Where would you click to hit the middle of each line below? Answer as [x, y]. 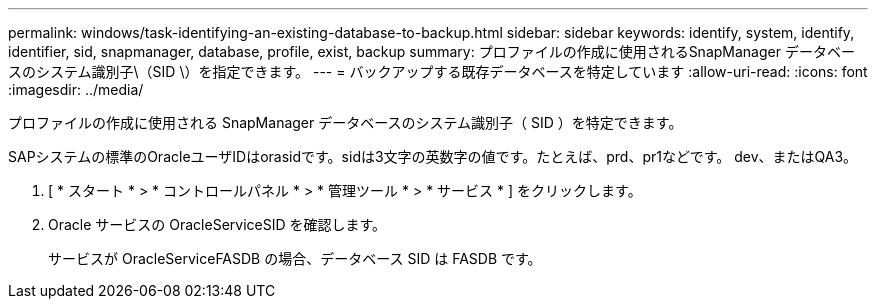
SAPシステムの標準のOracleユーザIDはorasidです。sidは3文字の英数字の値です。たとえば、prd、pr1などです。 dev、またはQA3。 [433, 156]
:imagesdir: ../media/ [76, 89]
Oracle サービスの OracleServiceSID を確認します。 [217, 224]
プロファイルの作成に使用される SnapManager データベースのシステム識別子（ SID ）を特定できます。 [345, 122]
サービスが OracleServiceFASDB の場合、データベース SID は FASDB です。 [295, 258]
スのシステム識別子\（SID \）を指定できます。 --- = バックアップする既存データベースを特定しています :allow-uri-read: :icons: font [438, 71]
